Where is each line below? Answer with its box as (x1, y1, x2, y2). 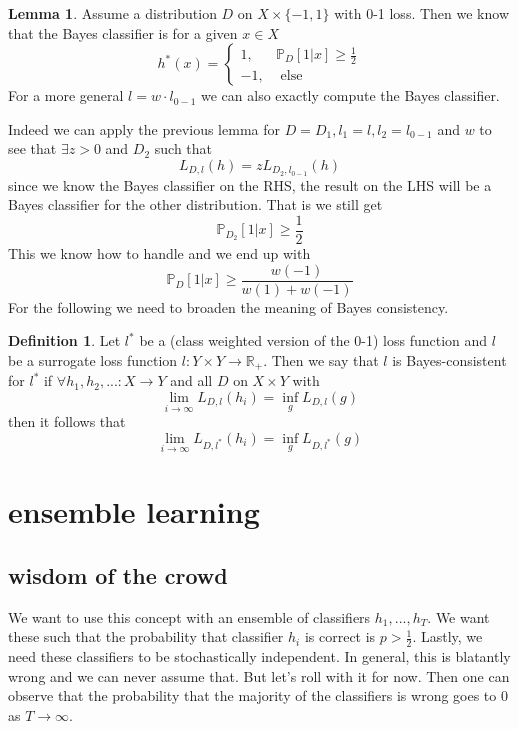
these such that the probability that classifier (8, 626, 284, 647)
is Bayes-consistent (392, 349, 507, 370)
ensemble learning (8, 491, 260, 532)
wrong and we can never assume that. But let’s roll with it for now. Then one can (8, 665, 510, 686)
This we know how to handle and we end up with (8, 243, 311, 264)
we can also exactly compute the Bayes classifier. (201, 85, 500, 106)
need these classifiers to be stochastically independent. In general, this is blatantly (8, 646, 511, 666)
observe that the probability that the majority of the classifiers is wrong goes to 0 (8, 685, 508, 706)
